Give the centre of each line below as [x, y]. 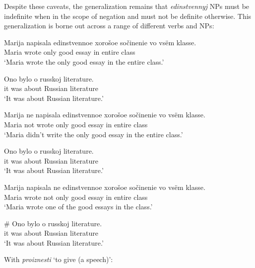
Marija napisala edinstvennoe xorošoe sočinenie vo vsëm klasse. [100, 42]
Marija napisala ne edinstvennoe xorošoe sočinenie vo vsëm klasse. [105, 187]
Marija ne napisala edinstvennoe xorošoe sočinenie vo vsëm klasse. [105, 115]
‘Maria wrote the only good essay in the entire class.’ [84, 61]
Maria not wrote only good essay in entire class [76, 124]
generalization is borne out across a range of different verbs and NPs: [109, 26]
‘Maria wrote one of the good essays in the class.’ [78, 207]
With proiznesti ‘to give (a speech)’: [59, 259]
